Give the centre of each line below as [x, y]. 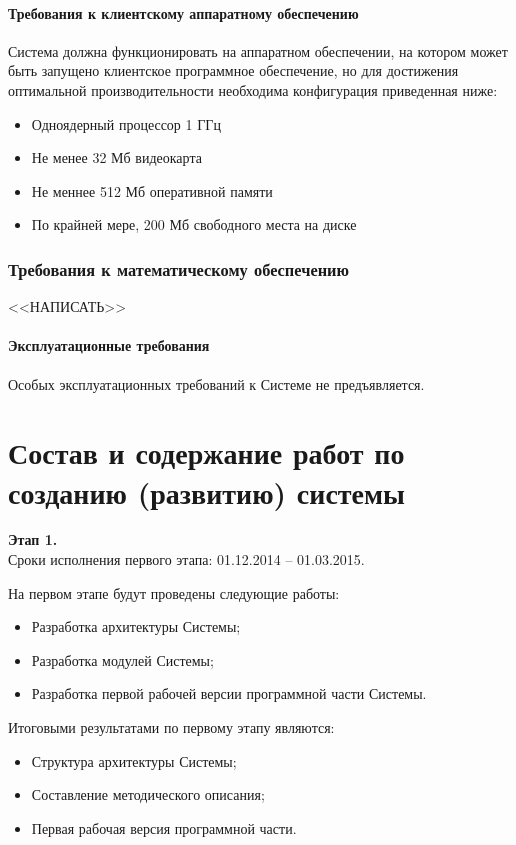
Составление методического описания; [148, 794]
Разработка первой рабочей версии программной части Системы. [229, 693]
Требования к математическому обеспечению [178, 268]
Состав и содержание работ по [206, 452]
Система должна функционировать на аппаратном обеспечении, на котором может [258, 50]
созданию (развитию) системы [206, 491]
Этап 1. [33, 539]
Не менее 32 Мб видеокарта [116, 157]
